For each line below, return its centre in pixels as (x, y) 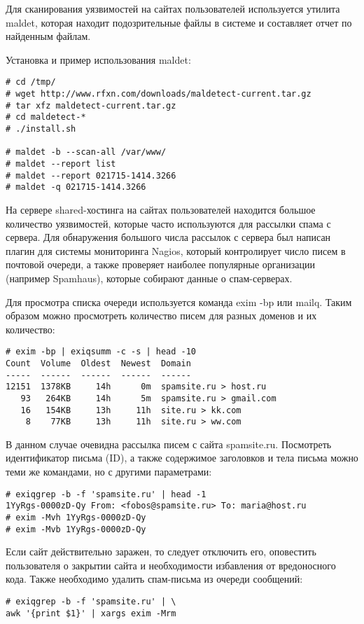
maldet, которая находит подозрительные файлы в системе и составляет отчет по (179, 22)
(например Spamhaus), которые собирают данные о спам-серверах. (149, 278)
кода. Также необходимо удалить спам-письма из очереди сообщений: (154, 579)
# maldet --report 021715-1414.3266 (91, 175)
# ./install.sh (41, 129)
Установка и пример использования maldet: (98, 59)
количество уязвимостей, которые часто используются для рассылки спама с (168, 223)
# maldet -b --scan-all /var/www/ (86, 152)
